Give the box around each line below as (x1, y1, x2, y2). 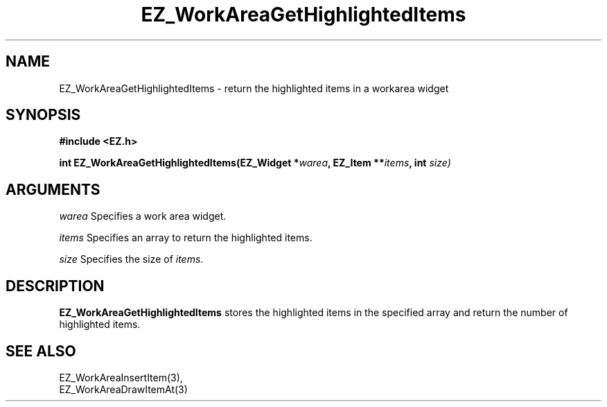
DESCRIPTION (6, 277, 105, 295)
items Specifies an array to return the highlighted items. (59, 232, 313, 244)
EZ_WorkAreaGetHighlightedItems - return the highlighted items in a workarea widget (59, 82, 449, 94)
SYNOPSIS (6, 106, 81, 124)
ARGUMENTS (6, 180, 100, 198)
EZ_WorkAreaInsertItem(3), (59, 371, 183, 383)
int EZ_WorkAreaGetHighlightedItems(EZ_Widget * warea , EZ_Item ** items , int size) (59, 157, 451, 169)
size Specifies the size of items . (59, 253, 204, 266)
